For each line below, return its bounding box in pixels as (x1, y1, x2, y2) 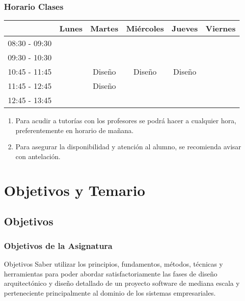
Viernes (205, 23, 236, 34)
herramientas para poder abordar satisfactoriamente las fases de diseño (4, 268, 218, 278)
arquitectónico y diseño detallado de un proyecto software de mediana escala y (4, 278, 240, 288)
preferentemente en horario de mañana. (15, 125, 134, 135)
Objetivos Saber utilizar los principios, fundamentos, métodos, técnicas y (4, 258, 223, 269)
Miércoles (126, 23, 164, 34)
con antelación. (15, 151, 61, 161)
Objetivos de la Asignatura (4, 239, 113, 251)
